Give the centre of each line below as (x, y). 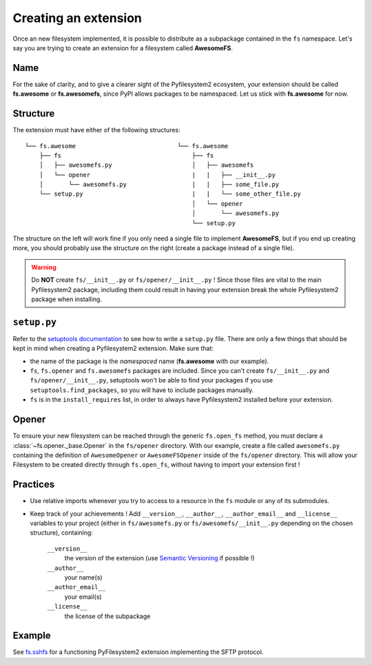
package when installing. (67, 299)
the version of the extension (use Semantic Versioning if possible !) (159, 558)
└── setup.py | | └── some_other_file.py (170, 194)
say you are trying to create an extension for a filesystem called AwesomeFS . (123, 48)
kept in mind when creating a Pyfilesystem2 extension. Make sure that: (113, 349)
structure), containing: (61, 533)
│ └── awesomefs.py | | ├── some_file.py (159, 185)
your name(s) (83, 577)
